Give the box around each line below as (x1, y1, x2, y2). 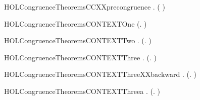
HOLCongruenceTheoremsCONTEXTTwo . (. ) (4, 35, 152, 46)
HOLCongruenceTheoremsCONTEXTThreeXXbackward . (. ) (4, 69, 196, 79)
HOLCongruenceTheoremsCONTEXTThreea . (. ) (4, 85, 160, 96)
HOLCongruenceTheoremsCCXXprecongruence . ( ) (4, 2, 165, 12)
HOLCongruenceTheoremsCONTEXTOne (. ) (4, 18, 147, 29)
